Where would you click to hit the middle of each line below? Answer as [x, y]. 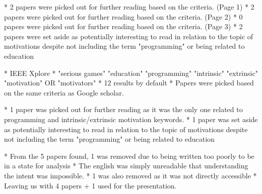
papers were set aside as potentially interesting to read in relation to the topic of [129, 36]
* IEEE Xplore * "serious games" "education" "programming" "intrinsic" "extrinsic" [131, 73]
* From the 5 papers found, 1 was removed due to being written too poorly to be [129, 156]
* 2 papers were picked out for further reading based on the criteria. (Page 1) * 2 [129, 7]
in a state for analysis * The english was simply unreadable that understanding [126, 166]
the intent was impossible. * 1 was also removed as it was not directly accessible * [130, 175]
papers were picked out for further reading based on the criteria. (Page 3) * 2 [123, 26]
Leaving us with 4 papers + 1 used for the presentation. [90, 185]
